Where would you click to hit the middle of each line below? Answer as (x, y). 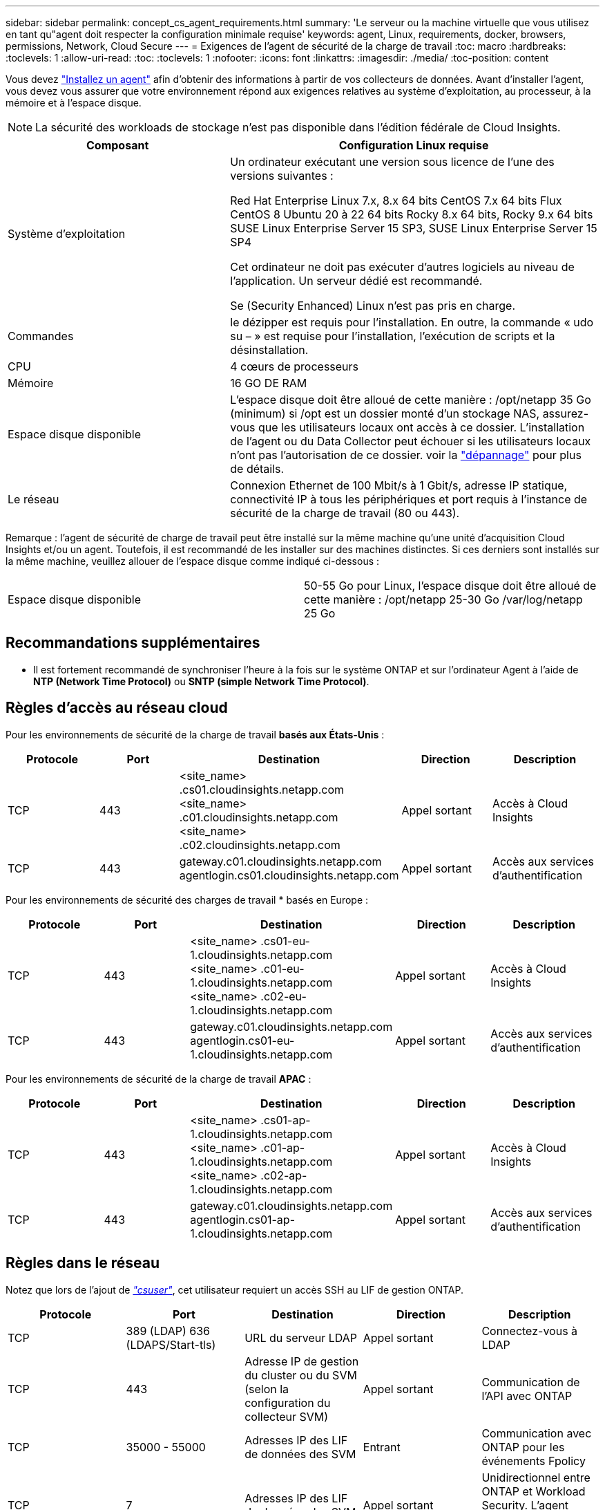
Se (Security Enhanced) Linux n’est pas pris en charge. (373, 306)
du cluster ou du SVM (301, 1375)
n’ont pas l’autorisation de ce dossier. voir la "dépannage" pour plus (406, 455)
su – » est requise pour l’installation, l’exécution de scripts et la (393, 336)
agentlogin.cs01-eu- (242, 1040)
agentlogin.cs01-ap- (242, 1219)
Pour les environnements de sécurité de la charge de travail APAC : (159, 1079)
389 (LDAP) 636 (168, 1331)
